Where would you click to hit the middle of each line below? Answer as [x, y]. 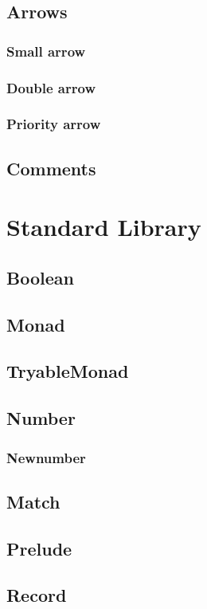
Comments [51, 168]
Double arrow [51, 87]
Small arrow [46, 51]
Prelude [39, 548]
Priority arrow [54, 124]
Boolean [40, 277]
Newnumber [46, 457]
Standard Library [104, 227]
